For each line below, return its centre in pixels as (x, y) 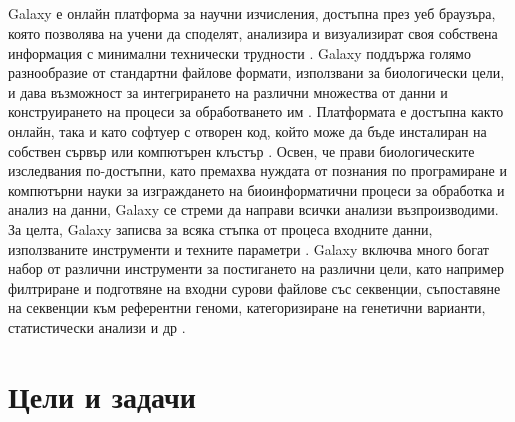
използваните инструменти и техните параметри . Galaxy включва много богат (248, 248)
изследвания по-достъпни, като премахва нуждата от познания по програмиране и (257, 170)
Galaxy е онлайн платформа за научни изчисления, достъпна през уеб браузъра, (252, 13)
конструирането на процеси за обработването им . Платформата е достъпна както (256, 111)
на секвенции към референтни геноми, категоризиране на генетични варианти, (247, 307)
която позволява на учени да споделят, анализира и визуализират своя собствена (253, 32)
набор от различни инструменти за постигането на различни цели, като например (256, 268)
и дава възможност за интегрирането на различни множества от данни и (228, 91)
